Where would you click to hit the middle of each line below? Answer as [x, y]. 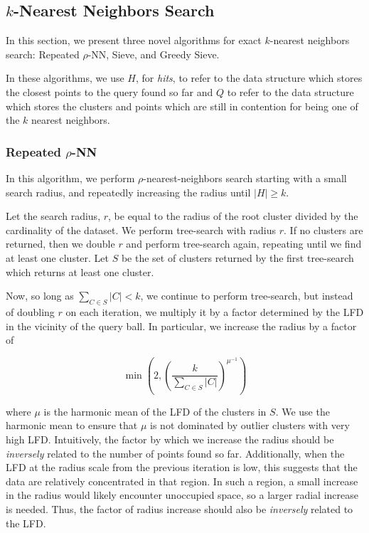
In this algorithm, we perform [70, 178]
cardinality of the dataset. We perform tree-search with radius [141, 229]
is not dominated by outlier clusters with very [250, 425]
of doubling [30, 311]
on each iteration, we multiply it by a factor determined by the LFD [215, 311]
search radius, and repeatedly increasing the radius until [128, 192]
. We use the [303, 411]
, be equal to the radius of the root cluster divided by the [233, 216]
